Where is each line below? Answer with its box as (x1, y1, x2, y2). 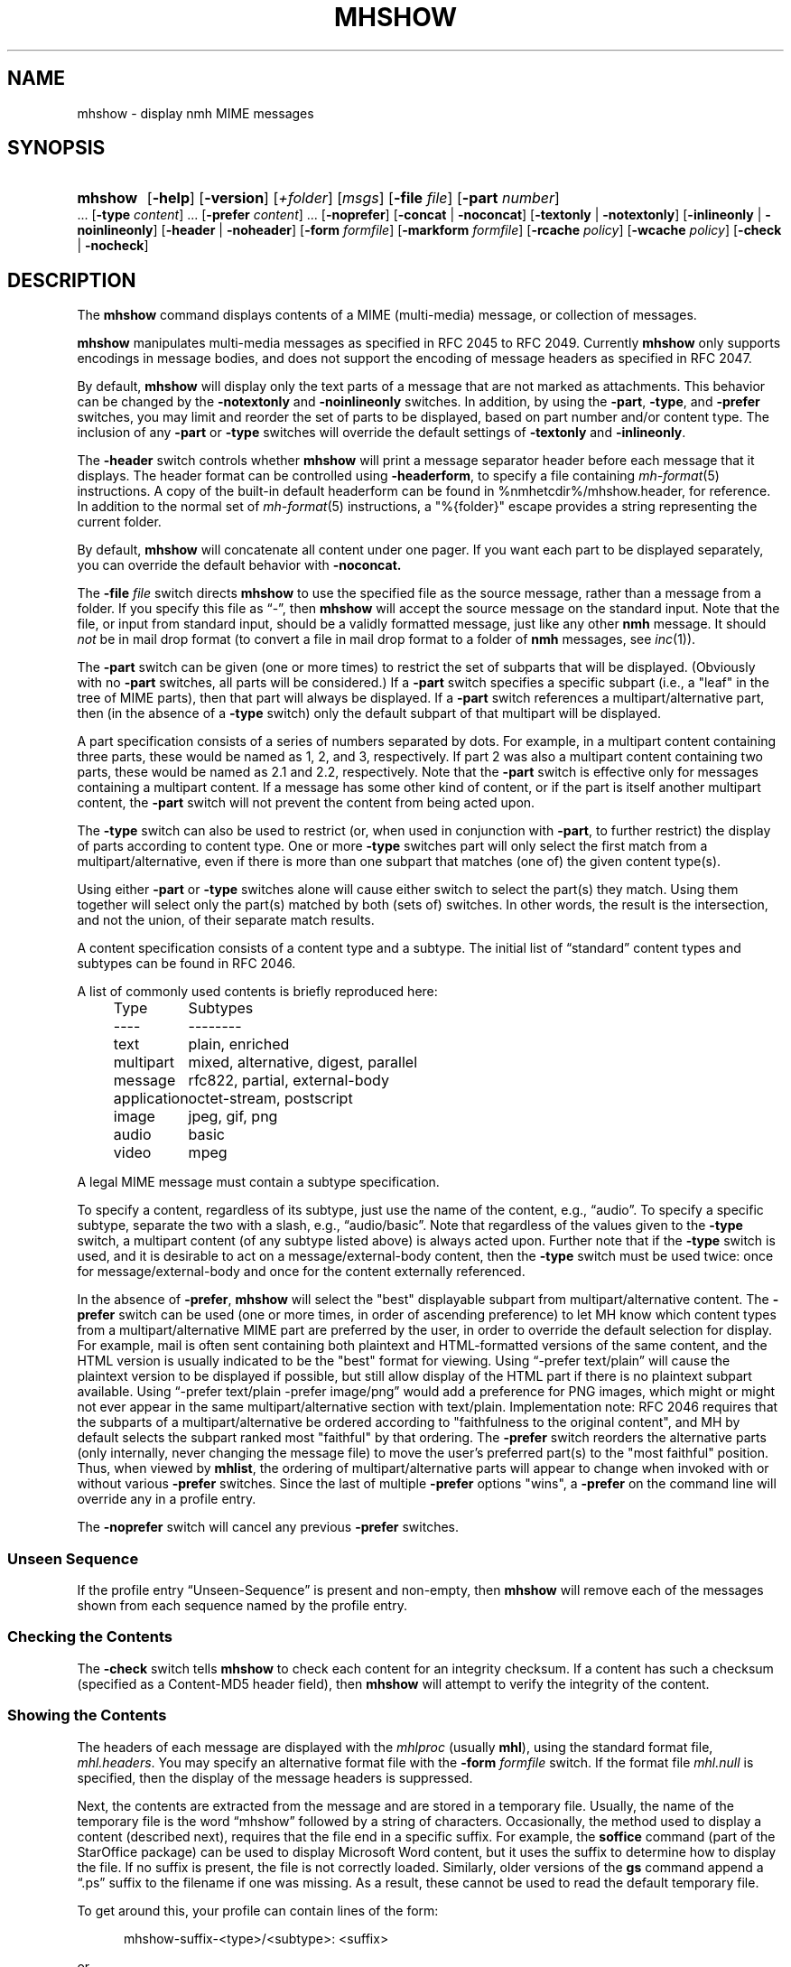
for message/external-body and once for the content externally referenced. (77, 1263, 526, 1280)
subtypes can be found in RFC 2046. (77, 956, 296, 972)
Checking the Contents (7, 1627, 172, 1646)
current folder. (77, 514, 162, 530)
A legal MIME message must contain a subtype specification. (77, 1174, 440, 1190)
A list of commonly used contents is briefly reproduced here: (77, 983, 438, 1000)
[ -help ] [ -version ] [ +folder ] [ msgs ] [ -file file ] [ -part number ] (146, 189, 560, 208)
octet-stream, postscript (188, 1089, 353, 1108)
